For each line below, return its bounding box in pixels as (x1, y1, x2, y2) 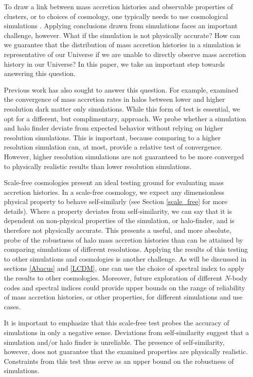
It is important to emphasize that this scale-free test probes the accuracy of (4, 318, 229, 328)
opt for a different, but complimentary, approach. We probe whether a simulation (4, 113, 246, 123)
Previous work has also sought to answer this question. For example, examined (4, 84, 238, 94)
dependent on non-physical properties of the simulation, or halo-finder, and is (4, 215, 235, 226)
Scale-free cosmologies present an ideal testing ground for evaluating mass (4, 177, 224, 188)
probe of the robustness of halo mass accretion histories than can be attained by (4, 234, 243, 245)
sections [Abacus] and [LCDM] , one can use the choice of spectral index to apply (4, 263, 244, 273)
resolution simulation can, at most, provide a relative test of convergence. (4, 142, 222, 152)
